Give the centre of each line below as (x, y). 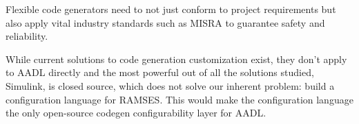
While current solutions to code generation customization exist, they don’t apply (176, 59)
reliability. (27, 36)
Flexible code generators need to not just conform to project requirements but (171, 9)
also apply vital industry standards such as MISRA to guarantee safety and (165, 22)
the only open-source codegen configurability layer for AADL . (136, 113)
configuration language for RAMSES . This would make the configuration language (179, 99)
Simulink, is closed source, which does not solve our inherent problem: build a (170, 85)
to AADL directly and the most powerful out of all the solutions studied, (160, 72)
